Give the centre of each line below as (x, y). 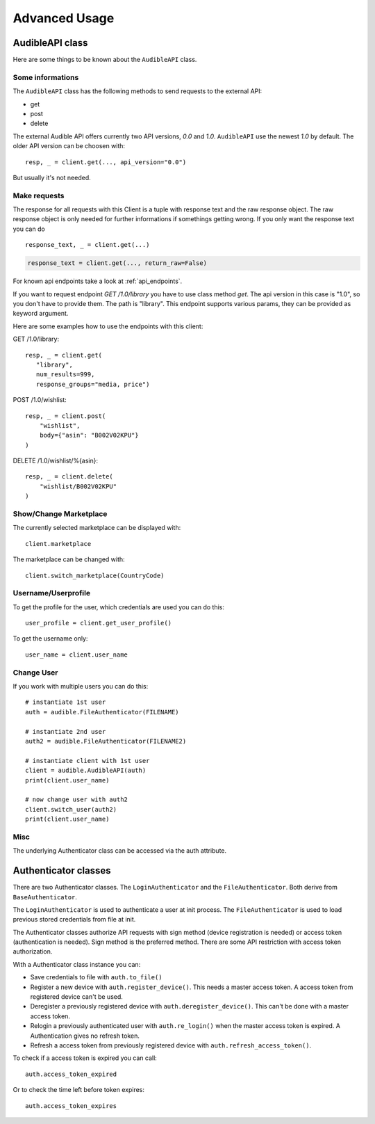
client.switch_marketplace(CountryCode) (95, 575)
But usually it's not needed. (52, 177)
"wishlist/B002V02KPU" (78, 486)
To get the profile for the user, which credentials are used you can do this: (119, 607)
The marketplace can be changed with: (69, 559)
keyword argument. (41, 314)
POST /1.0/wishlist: (40, 400)
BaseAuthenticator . (45, 897)
